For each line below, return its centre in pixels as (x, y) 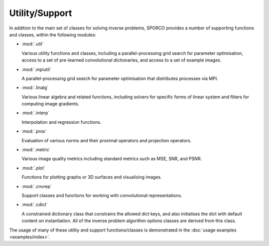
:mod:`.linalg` (35, 88)
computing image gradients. (51, 104)
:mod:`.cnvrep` (37, 186)
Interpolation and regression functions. (62, 122)
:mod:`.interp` (36, 113)
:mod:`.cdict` (35, 205)
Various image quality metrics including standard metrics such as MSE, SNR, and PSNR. (112, 159)
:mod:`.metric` (36, 150)
